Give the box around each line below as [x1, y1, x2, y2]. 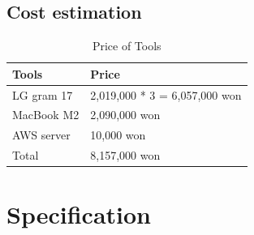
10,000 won [90, 126, 146, 143]
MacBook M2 [12, 106, 80, 123]
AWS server [12, 126, 71, 143]
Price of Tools [92, 37, 161, 54]
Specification [6, 198, 151, 231]
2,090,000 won [90, 106, 161, 123]
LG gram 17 [12, 86, 73, 103]
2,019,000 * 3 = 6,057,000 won [90, 86, 242, 103]
